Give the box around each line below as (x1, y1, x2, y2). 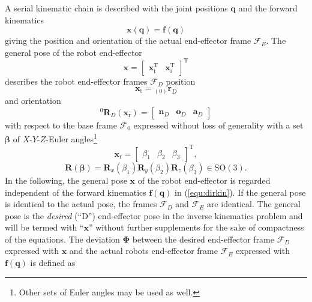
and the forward (238, 2, 298, 14)
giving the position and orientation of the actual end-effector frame (5, 34, 251, 47)
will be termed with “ (5, 221, 84, 234)
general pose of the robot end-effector (5, 46, 142, 58)
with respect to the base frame (5, 118, 117, 131)
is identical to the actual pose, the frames (5, 198, 157, 210)
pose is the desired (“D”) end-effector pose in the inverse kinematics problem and (5, 209, 303, 222)
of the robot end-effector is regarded (137, 174, 271, 186)
